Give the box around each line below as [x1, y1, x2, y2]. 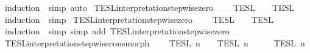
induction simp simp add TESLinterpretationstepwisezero [4, 25, 230, 37]
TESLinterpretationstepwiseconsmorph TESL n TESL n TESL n [4, 36, 305, 49]
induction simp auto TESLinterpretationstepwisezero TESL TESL [4, 1, 295, 13]
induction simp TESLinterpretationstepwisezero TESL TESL [4, 13, 273, 25]
